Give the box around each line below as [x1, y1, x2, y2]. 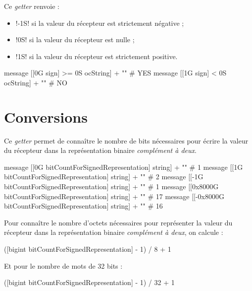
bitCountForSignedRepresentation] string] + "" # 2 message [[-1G [4, 171, 203, 182]
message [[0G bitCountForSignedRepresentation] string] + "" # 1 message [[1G [4, 161, 243, 172]
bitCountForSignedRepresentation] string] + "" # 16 [4, 201, 163, 211]
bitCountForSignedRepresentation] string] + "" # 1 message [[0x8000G [4, 181, 219, 192]
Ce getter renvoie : [4, 1, 59, 11]
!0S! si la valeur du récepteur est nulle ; [15, 34, 135, 45]
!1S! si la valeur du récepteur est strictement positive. [15, 51, 178, 61]
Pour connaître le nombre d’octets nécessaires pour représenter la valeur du [4, 217, 233, 227]
